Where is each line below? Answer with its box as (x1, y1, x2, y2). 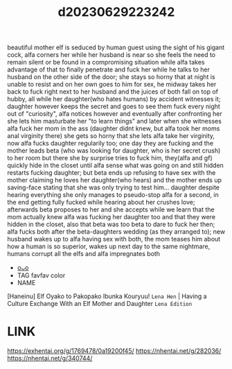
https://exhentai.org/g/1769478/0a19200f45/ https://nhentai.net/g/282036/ (7, 347, 222, 355)
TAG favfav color (17, 271, 66, 280)
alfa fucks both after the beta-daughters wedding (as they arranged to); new (7, 228, 226, 236)
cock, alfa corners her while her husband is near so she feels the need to (7, 51, 216, 59)
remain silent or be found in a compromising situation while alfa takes (7, 58, 205, 67)
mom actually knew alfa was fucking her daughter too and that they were (7, 213, 216, 221)
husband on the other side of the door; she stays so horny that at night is (7, 73, 216, 81)
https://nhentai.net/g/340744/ (7, 354, 93, 363)
